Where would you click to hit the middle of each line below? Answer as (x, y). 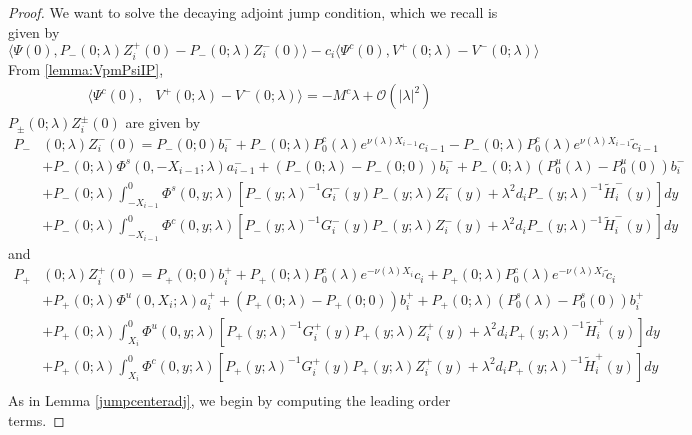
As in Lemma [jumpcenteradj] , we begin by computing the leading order (229, 400)
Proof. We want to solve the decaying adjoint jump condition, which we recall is (253, 12)
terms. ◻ (36, 419)
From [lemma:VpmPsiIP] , (86, 69)
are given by (163, 122)
